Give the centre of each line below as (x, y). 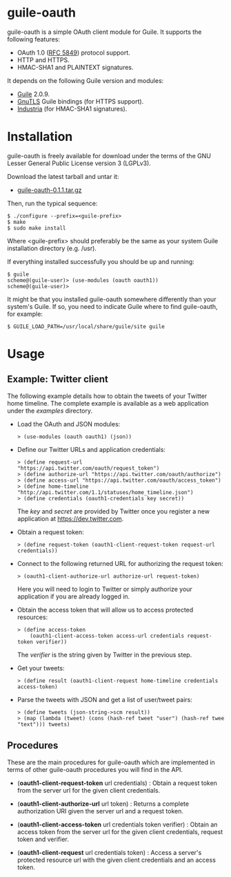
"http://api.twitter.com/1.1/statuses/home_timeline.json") (105, 492)
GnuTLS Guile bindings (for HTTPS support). (80, 101)
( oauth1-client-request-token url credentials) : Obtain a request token (117, 783)
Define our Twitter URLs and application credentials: (91, 449)
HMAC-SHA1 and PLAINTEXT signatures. (75, 67)
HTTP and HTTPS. (43, 59)
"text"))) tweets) (43, 724)
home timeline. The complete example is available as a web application (108, 403)
